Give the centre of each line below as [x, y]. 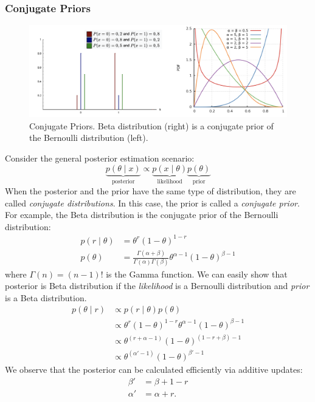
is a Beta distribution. [46, 297]
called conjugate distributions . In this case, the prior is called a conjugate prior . [152, 203]
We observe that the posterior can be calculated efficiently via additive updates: [154, 369]
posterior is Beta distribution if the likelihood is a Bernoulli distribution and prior [157, 286]
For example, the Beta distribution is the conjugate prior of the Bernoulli [142, 215]
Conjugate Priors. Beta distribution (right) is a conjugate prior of [151, 125]
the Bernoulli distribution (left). [89, 138]
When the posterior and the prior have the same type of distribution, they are [151, 190]
